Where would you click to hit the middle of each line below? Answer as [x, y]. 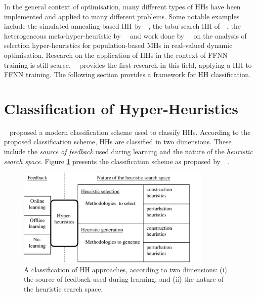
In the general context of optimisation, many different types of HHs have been [122, 6]
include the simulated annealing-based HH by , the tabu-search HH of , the [123, 26]
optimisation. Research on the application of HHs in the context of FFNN [116, 55]
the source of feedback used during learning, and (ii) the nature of [124, 279]
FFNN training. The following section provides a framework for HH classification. [128, 74]
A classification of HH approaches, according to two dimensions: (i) [126, 269]
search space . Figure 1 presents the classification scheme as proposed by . [117, 161]
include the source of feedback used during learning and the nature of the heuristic [128, 151]
